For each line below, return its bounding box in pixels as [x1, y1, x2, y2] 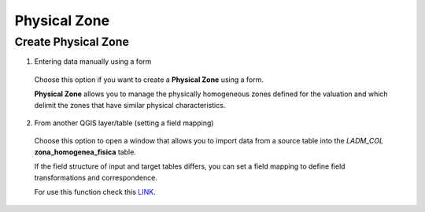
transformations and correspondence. [34, 173, 157, 182]
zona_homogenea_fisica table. [34, 147, 137, 157]
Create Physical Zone [14, 35, 130, 49]
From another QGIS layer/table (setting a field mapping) [34, 118, 214, 128]
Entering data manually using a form [34, 57, 152, 66]
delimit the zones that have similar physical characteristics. [34, 100, 226, 110]
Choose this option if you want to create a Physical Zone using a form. [34, 75, 264, 84]
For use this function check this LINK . [34, 187, 157, 196]
